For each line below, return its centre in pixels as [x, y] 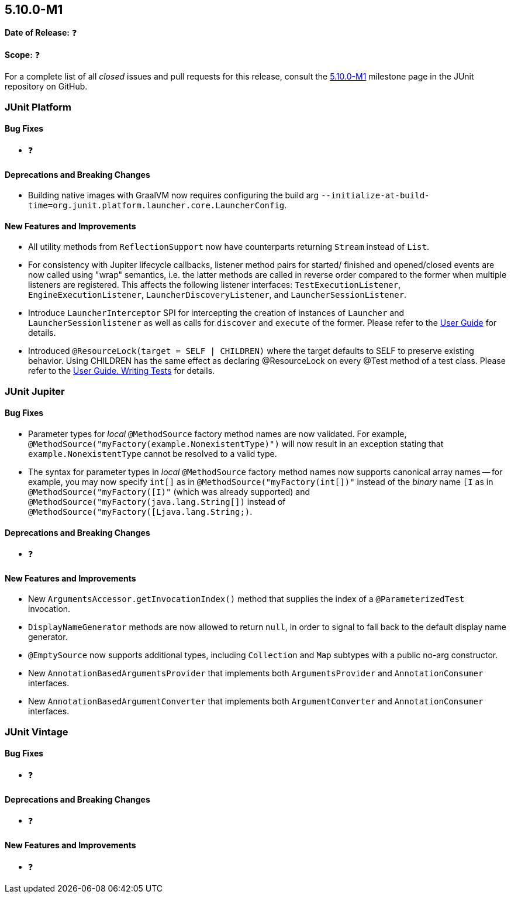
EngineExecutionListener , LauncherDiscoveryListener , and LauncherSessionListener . [217, 295]
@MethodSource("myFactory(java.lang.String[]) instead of [157, 502]
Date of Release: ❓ [41, 33]
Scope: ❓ [23, 55]
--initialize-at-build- [375, 196]
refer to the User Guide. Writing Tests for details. [122, 371]
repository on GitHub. [46, 87]
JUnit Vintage [37, 732]
